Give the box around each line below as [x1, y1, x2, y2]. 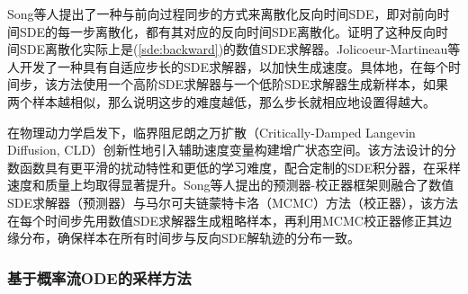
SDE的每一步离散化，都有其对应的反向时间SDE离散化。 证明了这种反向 [19, 22, 436, 40]
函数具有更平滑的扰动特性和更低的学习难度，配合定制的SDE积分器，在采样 [19, 157, 462, 176]
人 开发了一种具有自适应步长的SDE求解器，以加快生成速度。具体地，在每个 [7, 57, 449, 76]
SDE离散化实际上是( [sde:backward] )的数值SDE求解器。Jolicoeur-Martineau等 [19, 40, 461, 58]
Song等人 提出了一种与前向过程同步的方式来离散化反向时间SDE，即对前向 [7, 4, 437, 22]
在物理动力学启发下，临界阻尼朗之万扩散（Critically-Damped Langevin [7, 122, 416, 141]
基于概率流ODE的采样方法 [7, 266, 192, 289]
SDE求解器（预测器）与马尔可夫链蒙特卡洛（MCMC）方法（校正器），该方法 [7, 192, 458, 211]
